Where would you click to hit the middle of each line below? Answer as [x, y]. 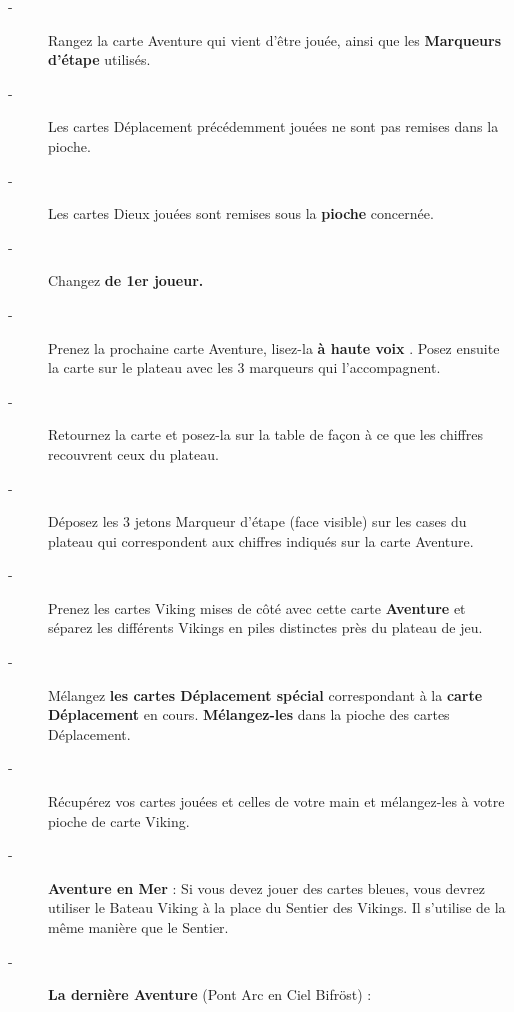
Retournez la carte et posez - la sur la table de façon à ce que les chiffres [265, 434]
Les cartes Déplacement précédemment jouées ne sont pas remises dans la [273, 126]
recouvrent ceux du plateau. [133, 453]
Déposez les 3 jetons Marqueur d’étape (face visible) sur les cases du [257, 521]
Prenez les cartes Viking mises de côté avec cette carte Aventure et [257, 607]
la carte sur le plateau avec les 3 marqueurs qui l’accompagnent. [244, 367]
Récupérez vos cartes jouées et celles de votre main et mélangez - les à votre [276, 801]
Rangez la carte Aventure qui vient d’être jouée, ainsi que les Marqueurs [275, 39]
